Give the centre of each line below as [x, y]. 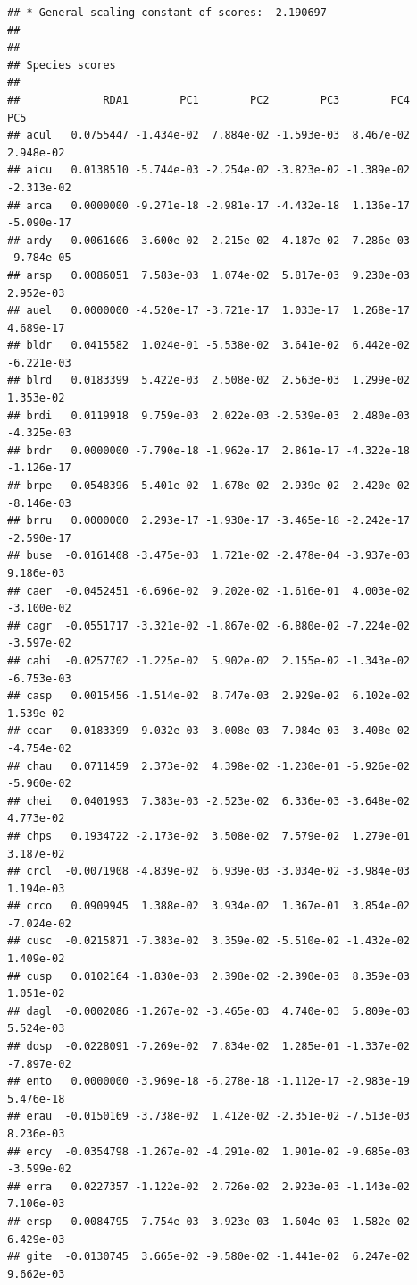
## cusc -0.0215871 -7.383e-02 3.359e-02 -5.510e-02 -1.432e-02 [209, 941]
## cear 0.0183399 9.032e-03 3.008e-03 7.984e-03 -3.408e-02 [209, 731]
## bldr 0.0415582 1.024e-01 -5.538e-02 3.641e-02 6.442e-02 [209, 346]
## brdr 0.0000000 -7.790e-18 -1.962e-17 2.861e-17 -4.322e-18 [209, 450]
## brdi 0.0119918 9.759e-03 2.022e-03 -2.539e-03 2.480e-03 [209, 415]
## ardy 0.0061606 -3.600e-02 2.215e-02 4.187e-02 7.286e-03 [209, 240]
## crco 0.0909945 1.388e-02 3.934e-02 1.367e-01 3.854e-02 [209, 906]
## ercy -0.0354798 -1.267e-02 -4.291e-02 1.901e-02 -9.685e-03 [209, 1151]
